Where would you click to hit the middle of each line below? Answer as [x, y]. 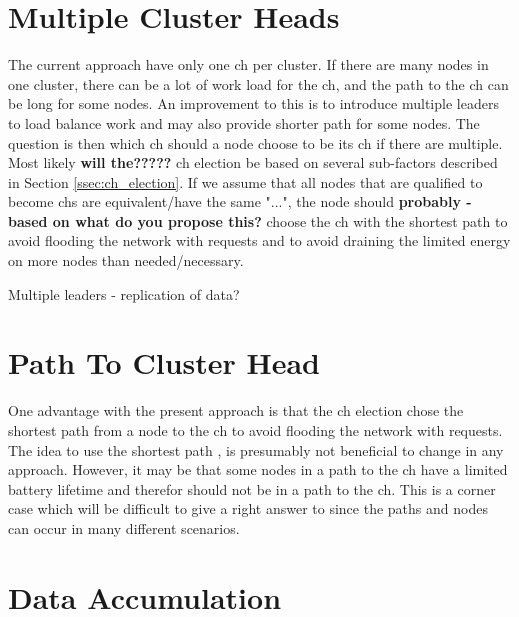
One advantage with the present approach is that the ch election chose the [236, 410]
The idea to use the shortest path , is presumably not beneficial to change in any [256, 449]
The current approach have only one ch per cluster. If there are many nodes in [248, 64]
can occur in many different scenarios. [124, 527]
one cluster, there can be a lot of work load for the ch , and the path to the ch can [258, 83]
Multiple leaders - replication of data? [124, 293]
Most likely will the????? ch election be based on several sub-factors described [253, 162]
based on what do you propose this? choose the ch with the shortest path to [258, 220]
